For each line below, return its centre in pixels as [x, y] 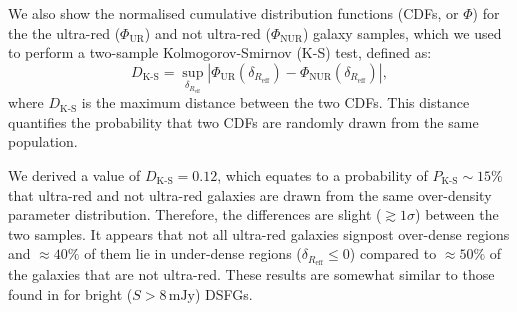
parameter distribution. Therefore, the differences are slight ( [195, 214]
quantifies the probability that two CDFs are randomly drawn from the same [243, 121]
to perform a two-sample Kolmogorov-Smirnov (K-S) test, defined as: [220, 52]
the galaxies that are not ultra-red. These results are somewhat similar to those [251, 274]
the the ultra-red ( [64, 32]
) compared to [393, 253]
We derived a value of [74, 174]
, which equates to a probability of [322, 174]
